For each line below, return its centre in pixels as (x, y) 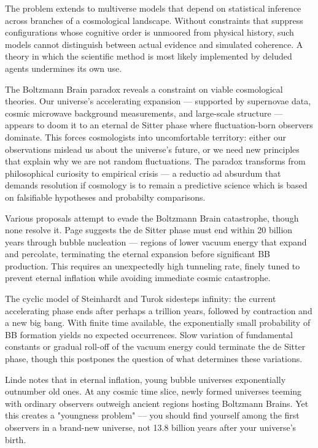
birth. (16, 439)
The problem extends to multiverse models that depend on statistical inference (153, 8)
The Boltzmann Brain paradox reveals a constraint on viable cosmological (144, 89)
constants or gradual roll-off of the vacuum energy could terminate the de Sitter (155, 346)
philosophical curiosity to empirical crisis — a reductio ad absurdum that (143, 173)
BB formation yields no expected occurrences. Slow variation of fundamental (149, 334)
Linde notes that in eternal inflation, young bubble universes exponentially (145, 379)
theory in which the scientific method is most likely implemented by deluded (149, 56)
